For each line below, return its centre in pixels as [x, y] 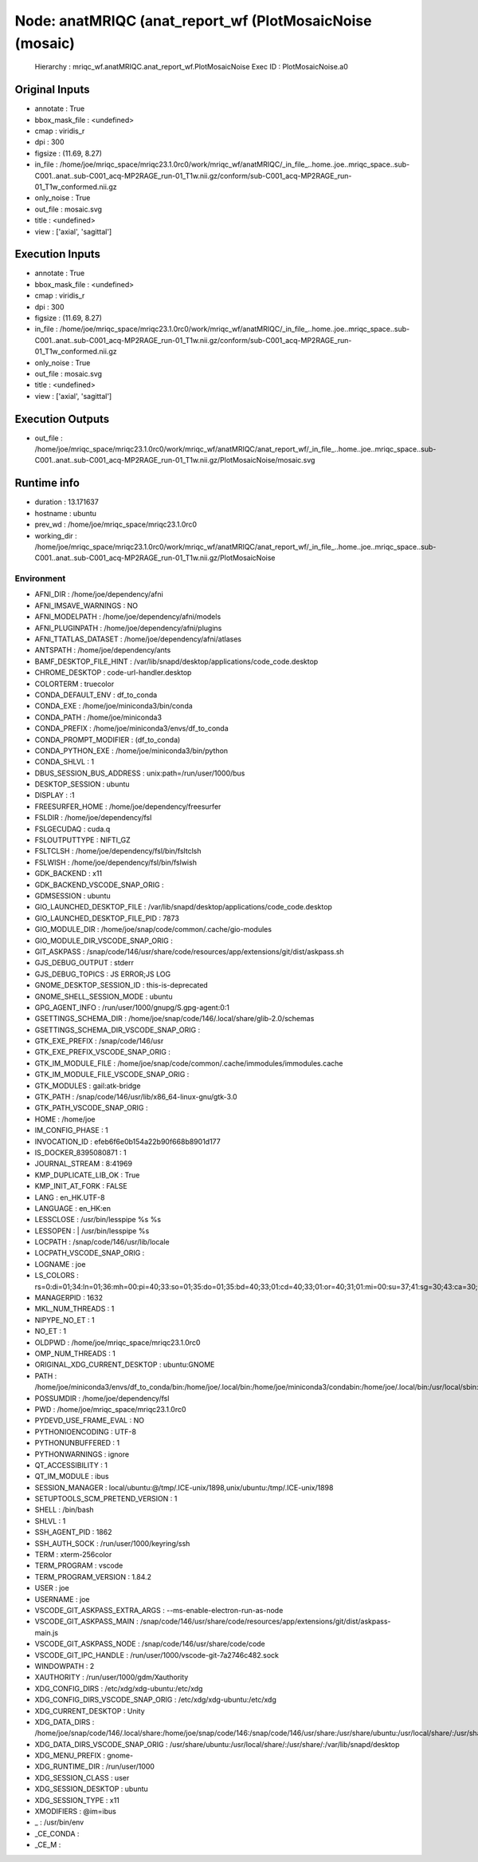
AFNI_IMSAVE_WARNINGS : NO [86, 606]
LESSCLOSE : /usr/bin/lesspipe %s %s [98, 1220]
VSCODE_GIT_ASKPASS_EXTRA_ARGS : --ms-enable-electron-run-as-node [159, 1610]
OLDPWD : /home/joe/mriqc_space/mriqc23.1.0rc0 [118, 1342]
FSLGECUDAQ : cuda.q [72, 829]
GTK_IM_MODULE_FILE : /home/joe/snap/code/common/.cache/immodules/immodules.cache [189, 1063]
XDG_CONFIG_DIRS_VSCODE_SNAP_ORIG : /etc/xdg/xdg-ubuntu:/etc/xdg [155, 1700]
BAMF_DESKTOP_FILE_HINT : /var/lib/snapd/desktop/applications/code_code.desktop [176, 661]
